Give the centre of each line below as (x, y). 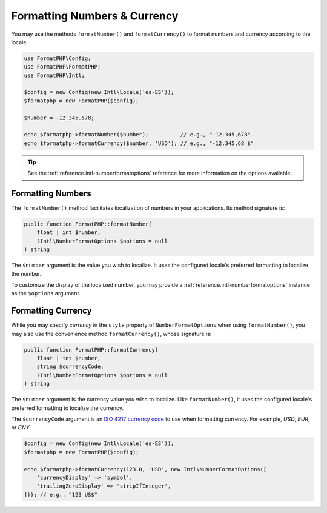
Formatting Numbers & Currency (95, 16)
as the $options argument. (46, 293)
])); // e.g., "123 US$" (61, 495)
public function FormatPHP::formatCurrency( (91, 350)
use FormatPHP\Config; (58, 58)
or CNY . (21, 428)
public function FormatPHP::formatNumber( (88, 224)
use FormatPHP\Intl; (54, 75)
